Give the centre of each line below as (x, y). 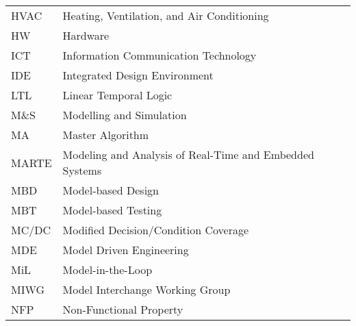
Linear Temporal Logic (117, 95)
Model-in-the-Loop (107, 269)
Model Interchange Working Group (147, 289)
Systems (82, 170)
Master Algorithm (106, 135)
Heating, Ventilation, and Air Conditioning (166, 15)
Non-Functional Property (123, 309)
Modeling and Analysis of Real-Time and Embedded (188, 154)
